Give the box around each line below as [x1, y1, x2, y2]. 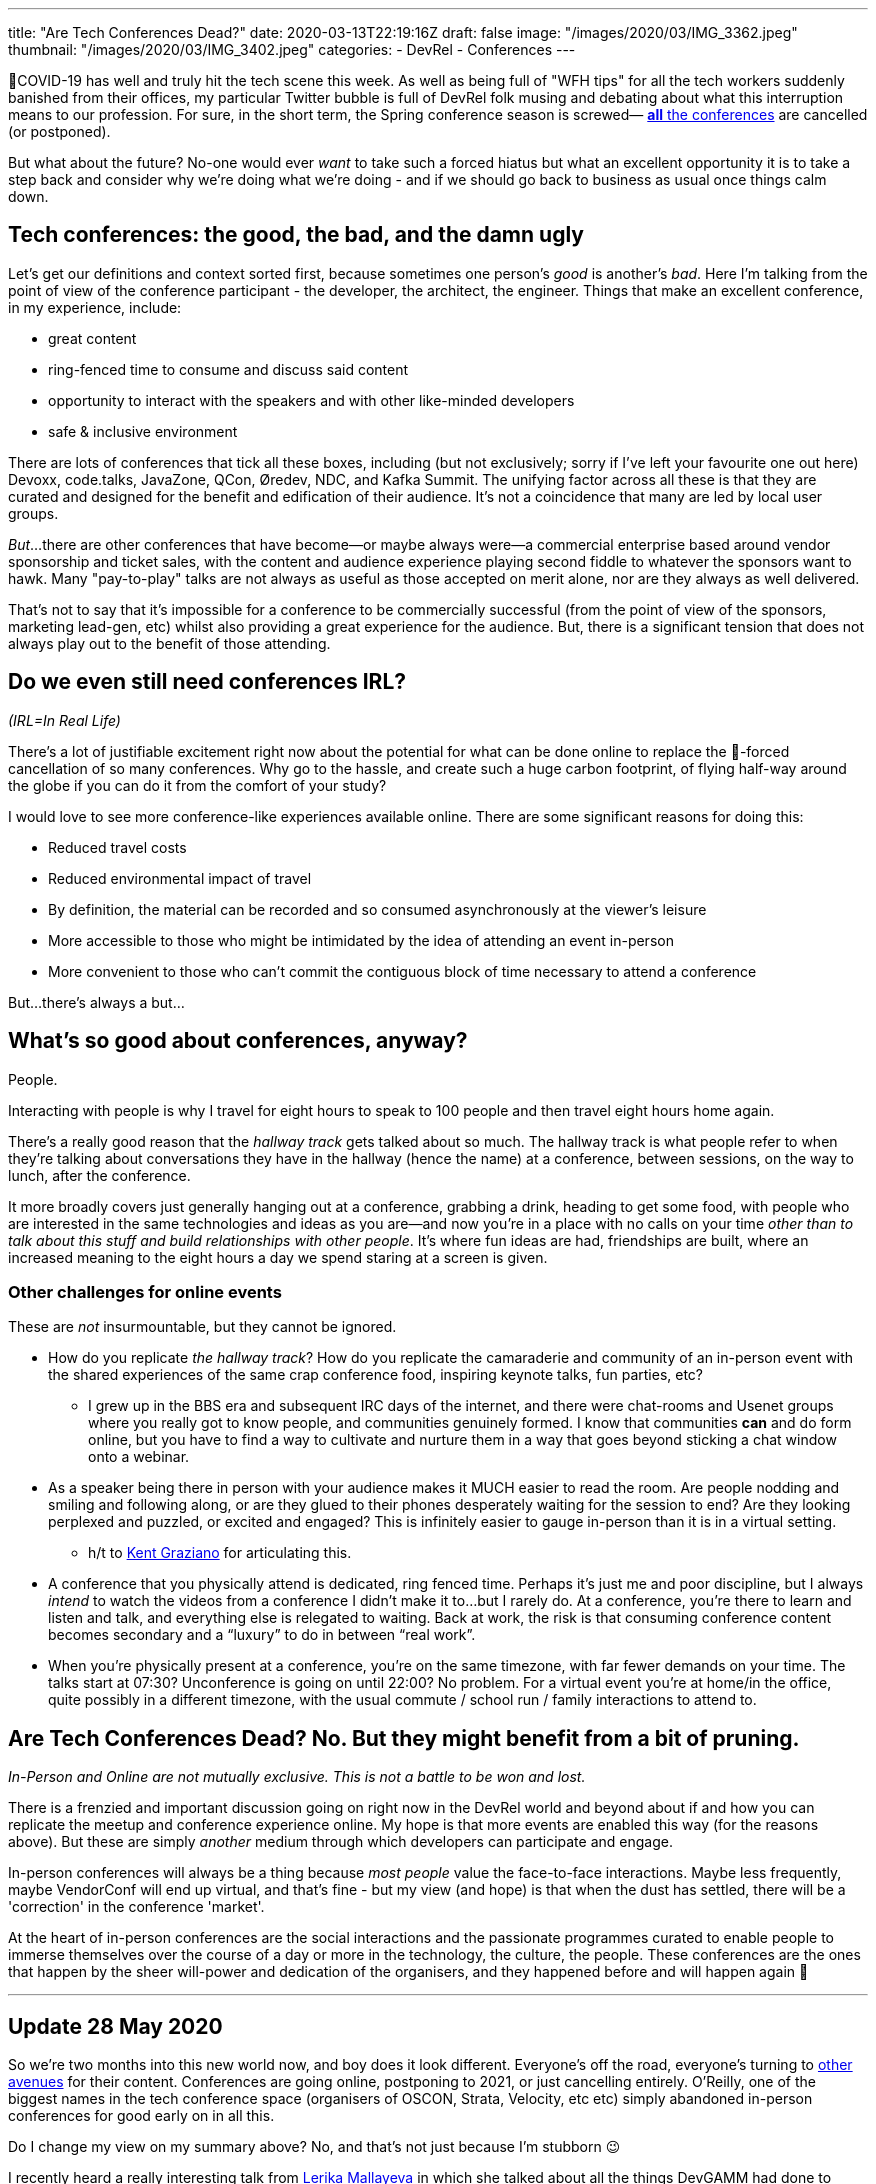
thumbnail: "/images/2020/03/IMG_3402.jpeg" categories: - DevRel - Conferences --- [8, 41, 576, 58]
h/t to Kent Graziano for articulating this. [88, 1544, 352, 1562]
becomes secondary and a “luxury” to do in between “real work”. [48, 1626, 476, 1644]
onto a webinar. [88, 1448, 190, 1466]
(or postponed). [8, 123, 111, 140]
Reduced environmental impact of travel [48, 869, 312, 887]
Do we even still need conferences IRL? [8, 669, 407, 695]
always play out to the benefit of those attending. [8, 634, 331, 652]
